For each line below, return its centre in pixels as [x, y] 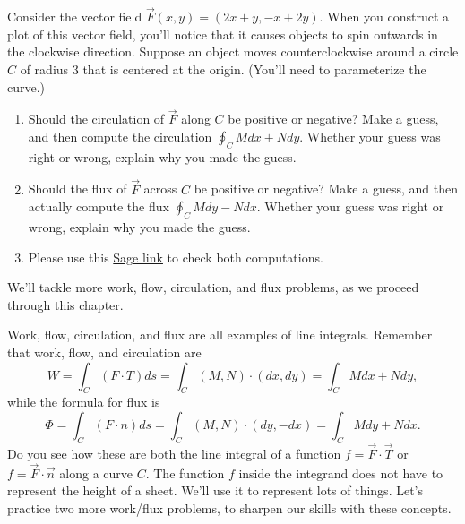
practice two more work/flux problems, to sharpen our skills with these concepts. [229, 507]
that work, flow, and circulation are [104, 352]
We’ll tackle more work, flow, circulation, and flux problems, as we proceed [213, 287]
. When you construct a [384, 17]
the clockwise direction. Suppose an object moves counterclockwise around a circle [233, 52]
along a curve [96, 472]
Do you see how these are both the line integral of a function [174, 453]
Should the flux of [77, 189]
